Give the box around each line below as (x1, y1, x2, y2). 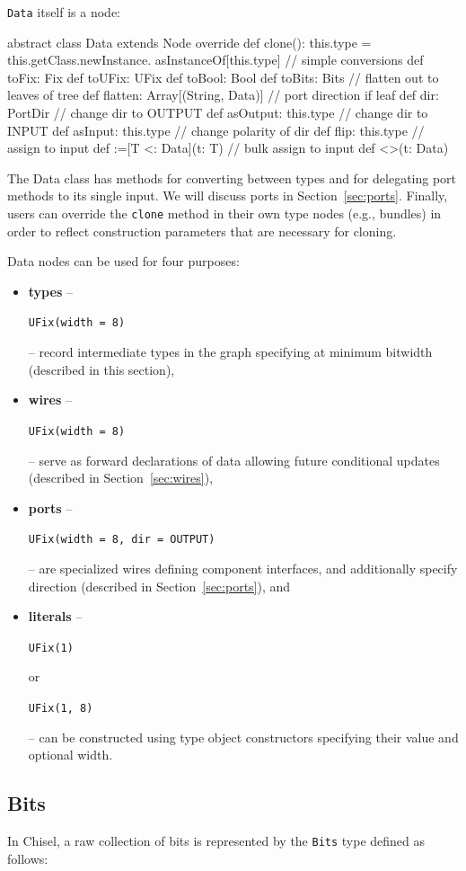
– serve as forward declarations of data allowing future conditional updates (28, 450, 440, 469)
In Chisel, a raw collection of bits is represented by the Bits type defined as (7, 831, 426, 850)
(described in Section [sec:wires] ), (28, 468, 214, 487)
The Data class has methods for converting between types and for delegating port (7, 168, 457, 187)
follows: (7, 849, 48, 867)
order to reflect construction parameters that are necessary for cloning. (7, 221, 397, 240)
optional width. (28, 745, 113, 764)
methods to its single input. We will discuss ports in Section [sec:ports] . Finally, (7, 186, 448, 205)
